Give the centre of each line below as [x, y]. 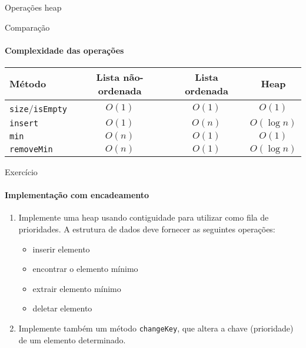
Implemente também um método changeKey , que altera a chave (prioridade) [156, 328]
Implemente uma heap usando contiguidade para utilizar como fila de [144, 217]
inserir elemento [61, 249]
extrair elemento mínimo [77, 288]
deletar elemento [62, 308]
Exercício [21, 171]
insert [24, 123]
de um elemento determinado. [72, 339]
